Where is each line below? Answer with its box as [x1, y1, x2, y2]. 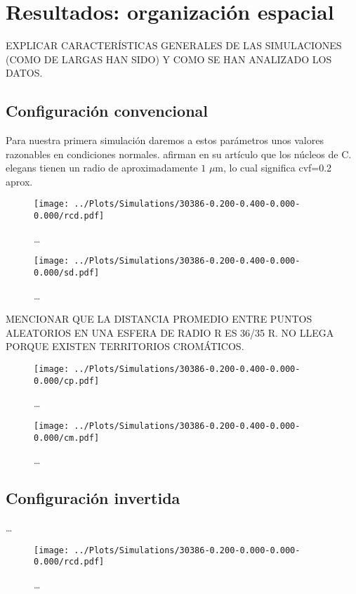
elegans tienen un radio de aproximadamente [6, 160, 198, 175]
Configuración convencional [6, 100, 208, 122]
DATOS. [6, 65, 43, 80]
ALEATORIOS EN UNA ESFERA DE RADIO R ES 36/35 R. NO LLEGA [6, 325, 334, 340]
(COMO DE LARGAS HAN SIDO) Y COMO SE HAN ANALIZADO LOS [6, 51, 332, 66]
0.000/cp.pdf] [34, 375, 100, 386]
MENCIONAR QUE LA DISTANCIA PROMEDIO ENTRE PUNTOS [6, 311, 312, 326]
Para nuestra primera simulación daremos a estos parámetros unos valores [6, 133, 324, 148]
